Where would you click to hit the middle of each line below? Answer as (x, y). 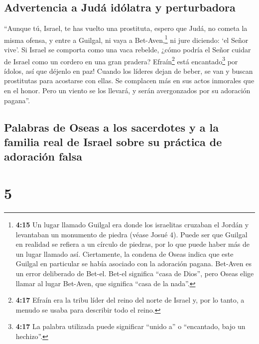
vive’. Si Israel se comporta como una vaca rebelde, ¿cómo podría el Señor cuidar (128, 50)
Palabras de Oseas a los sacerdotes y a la (111, 127)
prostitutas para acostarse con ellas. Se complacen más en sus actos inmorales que (129, 81)
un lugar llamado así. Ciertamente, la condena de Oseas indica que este (125, 254)
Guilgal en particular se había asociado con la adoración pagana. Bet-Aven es (133, 263)
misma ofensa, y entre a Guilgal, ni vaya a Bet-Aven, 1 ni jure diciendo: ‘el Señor (126, 39)
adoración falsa (43, 156)
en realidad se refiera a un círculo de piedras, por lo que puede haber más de (132, 244)
